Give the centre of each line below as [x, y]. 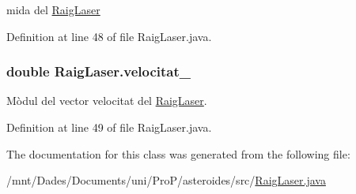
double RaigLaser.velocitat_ [98, 71]
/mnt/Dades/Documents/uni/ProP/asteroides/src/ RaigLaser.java [166, 180]
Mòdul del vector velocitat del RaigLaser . [107, 101]
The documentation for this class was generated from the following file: [178, 153]
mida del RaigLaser [53, 9]
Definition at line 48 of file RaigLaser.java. [109, 36]
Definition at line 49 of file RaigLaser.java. [109, 127]
